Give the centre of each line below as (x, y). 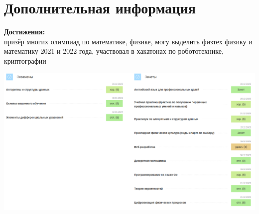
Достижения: (25, 32)
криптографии (25, 60)
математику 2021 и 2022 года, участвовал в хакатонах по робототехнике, (114, 51)
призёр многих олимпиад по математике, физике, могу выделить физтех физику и (128, 41)
